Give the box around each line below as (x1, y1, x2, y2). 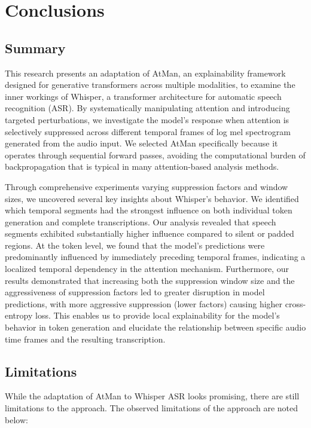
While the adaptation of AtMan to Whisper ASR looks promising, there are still (5, 390, 300, 402)
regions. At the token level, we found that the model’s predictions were (5, 239, 265, 251)
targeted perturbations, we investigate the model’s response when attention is (5, 113, 289, 126)
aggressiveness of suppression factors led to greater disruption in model (5, 286, 265, 298)
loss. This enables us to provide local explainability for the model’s (35, 309, 280, 322)
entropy (5, 309, 33, 322)
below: (5, 413, 28, 426)
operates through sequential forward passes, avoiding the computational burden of (5, 148, 306, 161)
